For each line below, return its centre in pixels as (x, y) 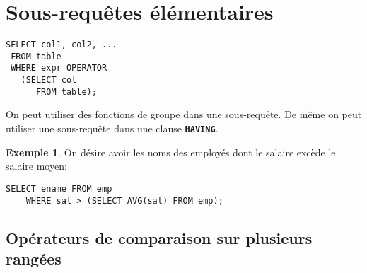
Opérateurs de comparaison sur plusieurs (159, 237)
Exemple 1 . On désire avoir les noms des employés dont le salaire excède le (171, 152)
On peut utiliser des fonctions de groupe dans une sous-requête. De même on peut (184, 114)
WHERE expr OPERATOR (59, 68)
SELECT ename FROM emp (59, 188)
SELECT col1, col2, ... (62, 45)
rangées (34, 258)
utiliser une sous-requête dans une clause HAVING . (112, 128)
